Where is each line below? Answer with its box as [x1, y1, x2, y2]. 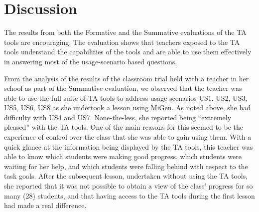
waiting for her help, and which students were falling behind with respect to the [4, 161, 248, 171]
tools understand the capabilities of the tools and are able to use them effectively [4, 46, 252, 57]
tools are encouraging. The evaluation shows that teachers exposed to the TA [4, 36, 240, 47]
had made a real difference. [4, 200, 87, 211]
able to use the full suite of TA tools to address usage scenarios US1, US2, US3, [4, 92, 248, 103]
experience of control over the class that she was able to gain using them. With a [4, 132, 252, 142]
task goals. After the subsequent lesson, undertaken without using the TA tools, [4, 171, 248, 181]
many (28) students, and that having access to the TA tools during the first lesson [4, 190, 255, 201]
